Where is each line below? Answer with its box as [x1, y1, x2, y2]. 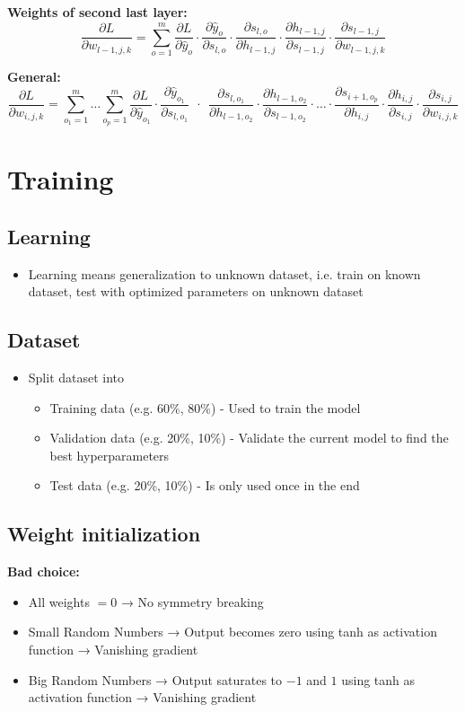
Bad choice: [7, 562, 80, 581]
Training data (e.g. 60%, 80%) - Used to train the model [49, 398, 361, 417]
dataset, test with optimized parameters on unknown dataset [28, 282, 364, 301]
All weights [28, 592, 90, 611]
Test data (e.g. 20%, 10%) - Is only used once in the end [49, 476, 360, 495]
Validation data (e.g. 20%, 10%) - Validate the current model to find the [49, 428, 449, 447]
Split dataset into [28, 368, 125, 387]
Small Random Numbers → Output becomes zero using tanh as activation [28, 622, 437, 641]
